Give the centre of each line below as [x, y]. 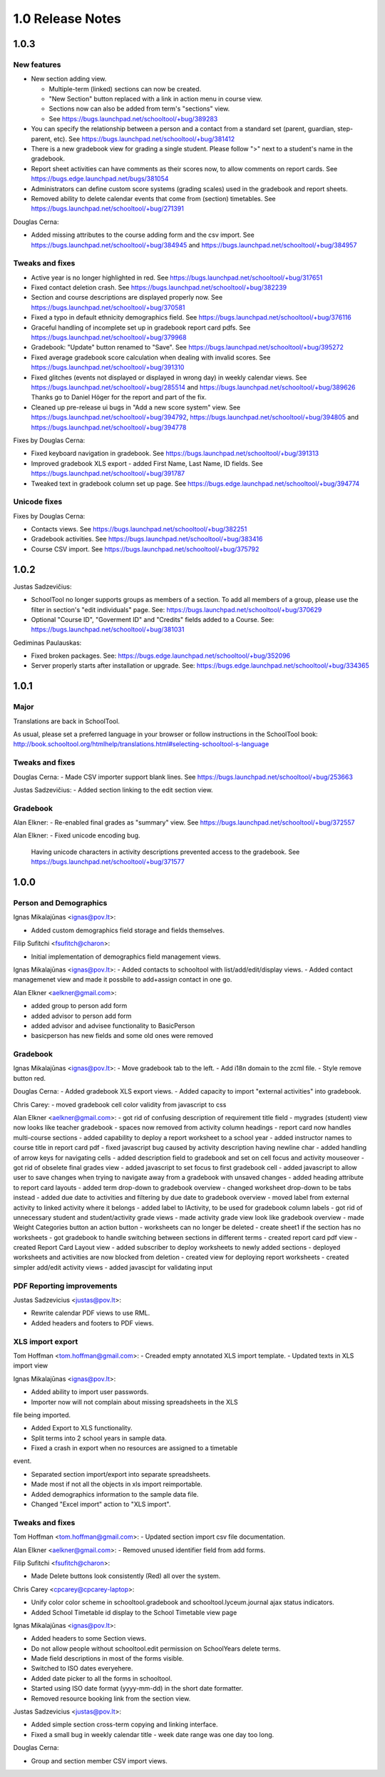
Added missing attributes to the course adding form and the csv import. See [143, 235]
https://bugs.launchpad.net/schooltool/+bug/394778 [109, 427]
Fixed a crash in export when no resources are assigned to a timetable [134, 1448]
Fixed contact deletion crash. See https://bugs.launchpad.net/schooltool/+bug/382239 [159, 287]
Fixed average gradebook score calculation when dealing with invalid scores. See [151, 357]
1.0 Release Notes [67, 19]
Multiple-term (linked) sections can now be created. [125, 88]
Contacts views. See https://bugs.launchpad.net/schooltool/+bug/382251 [139, 529]
